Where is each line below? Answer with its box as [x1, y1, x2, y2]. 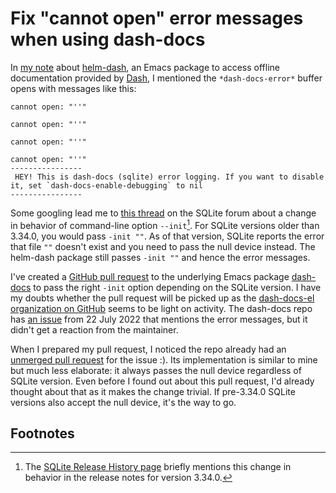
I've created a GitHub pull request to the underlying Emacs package [10, 270, 290, 282]
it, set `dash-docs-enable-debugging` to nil [10, 180, 203, 191]
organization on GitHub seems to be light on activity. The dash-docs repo [10, 302, 313, 314]
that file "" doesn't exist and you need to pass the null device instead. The [10, 240, 316, 252]
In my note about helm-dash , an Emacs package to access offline [10, 61, 280, 73]
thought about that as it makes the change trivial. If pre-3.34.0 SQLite [10, 385, 296, 397]
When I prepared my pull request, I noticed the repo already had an [10, 343, 287, 355]
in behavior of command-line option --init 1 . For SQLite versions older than [10, 217, 320, 231]
